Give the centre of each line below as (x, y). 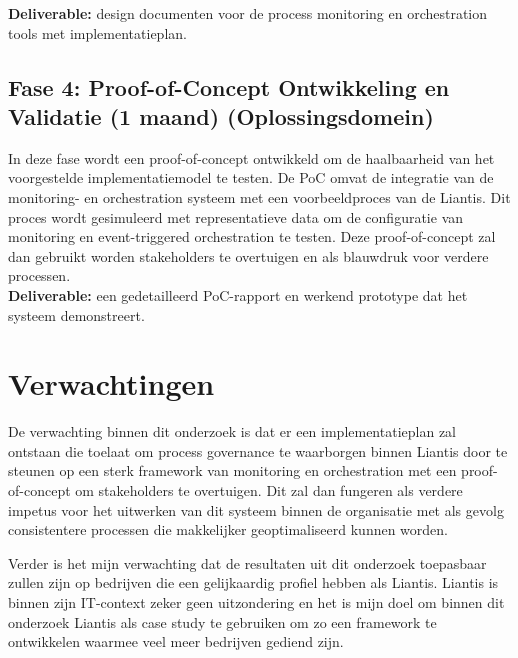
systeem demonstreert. (76, 314)
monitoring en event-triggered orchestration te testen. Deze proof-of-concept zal (252, 236)
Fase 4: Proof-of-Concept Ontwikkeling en (229, 86)
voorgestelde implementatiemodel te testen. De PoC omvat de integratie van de (251, 177)
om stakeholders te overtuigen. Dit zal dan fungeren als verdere (269, 490)
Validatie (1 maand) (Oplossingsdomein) (221, 115)
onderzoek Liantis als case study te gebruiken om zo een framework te (222, 621)
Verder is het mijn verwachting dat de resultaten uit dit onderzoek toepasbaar (247, 562)
